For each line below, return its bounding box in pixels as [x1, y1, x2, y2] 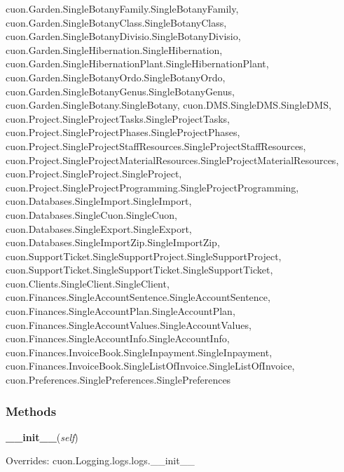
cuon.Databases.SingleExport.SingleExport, [6, 221, 192, 236]
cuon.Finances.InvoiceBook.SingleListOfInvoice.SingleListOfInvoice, [6, 358, 295, 373]
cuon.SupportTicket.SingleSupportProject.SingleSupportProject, [6, 248, 282, 263]
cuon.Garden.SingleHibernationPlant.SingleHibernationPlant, [6, 56, 269, 71]
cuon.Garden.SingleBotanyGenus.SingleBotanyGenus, [6, 83, 235, 98]
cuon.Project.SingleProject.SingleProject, [6, 166, 182, 181]
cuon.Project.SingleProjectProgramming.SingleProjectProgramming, [6, 180, 299, 194]
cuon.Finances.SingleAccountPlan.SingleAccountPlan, [6, 304, 235, 318]
